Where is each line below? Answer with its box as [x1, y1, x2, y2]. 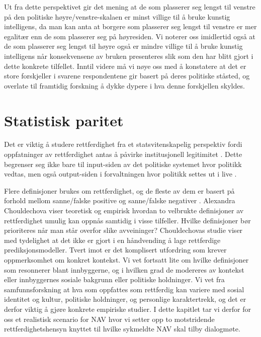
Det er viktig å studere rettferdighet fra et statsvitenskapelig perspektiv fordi [4, 139, 242, 149]
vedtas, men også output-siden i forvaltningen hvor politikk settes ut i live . [4, 168, 237, 179]
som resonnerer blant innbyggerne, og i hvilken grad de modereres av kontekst [4, 264, 244, 275]
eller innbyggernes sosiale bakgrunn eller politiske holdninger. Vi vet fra [4, 274, 225, 285]
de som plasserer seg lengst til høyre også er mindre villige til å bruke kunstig [4, 41, 243, 51]
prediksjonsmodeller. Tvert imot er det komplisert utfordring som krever [4, 244, 227, 255]
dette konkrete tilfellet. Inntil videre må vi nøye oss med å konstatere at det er [4, 60, 246, 71]
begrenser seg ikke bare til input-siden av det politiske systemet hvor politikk [4, 158, 242, 169]
